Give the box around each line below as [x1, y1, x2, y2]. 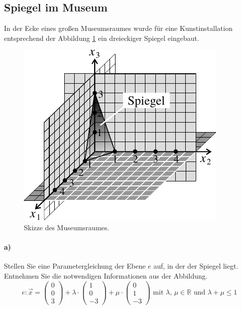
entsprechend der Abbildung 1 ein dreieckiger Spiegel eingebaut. [4, 32, 199, 43]
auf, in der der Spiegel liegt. [153, 261, 239, 271]
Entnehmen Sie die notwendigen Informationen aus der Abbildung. [4, 270, 208, 281]
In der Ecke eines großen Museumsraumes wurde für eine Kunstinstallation [4, 23, 233, 33]
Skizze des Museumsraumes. [24, 222, 110, 232]
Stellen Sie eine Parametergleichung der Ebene [4, 261, 146, 271]
